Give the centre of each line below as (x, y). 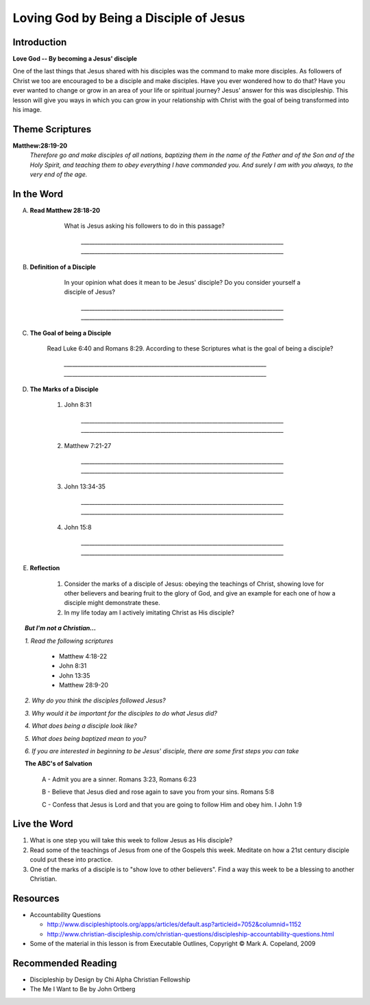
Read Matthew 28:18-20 (65, 210)
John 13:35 (75, 675)
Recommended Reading (65, 963)
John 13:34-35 (85, 486)
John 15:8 (78, 527)
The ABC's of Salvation (59, 764)
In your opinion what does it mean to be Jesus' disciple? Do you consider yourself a (182, 282)
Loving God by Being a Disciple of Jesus (129, 18)
